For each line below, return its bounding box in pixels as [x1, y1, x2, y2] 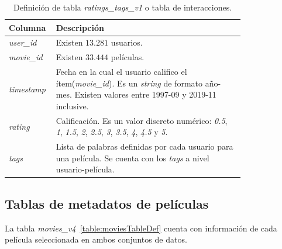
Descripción [56, 21, 104, 33]
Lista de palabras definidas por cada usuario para [56, 140, 233, 153]
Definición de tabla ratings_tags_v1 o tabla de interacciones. [13, 1, 232, 13]
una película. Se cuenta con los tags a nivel [56, 151, 209, 164]
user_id [9, 36, 37, 49]
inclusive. [56, 99, 89, 112]
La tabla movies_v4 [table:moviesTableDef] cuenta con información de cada [5, 222, 277, 234]
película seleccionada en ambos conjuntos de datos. [5, 233, 187, 245]
